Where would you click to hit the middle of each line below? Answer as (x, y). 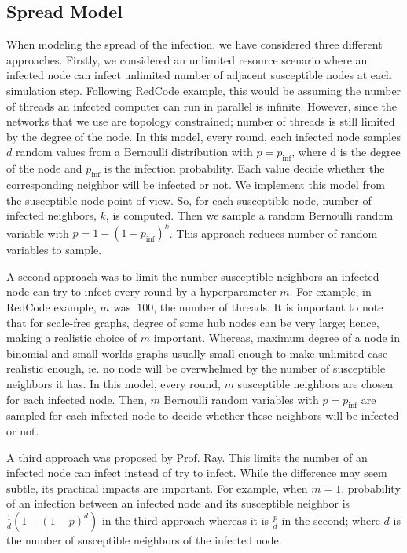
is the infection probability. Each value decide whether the (244, 168)
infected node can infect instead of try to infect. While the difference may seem (197, 473)
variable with (38, 233)
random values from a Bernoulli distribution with (134, 152)
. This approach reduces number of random (273, 233)
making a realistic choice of (72, 338)
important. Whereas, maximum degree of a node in (277, 338)
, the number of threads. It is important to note (268, 307)
